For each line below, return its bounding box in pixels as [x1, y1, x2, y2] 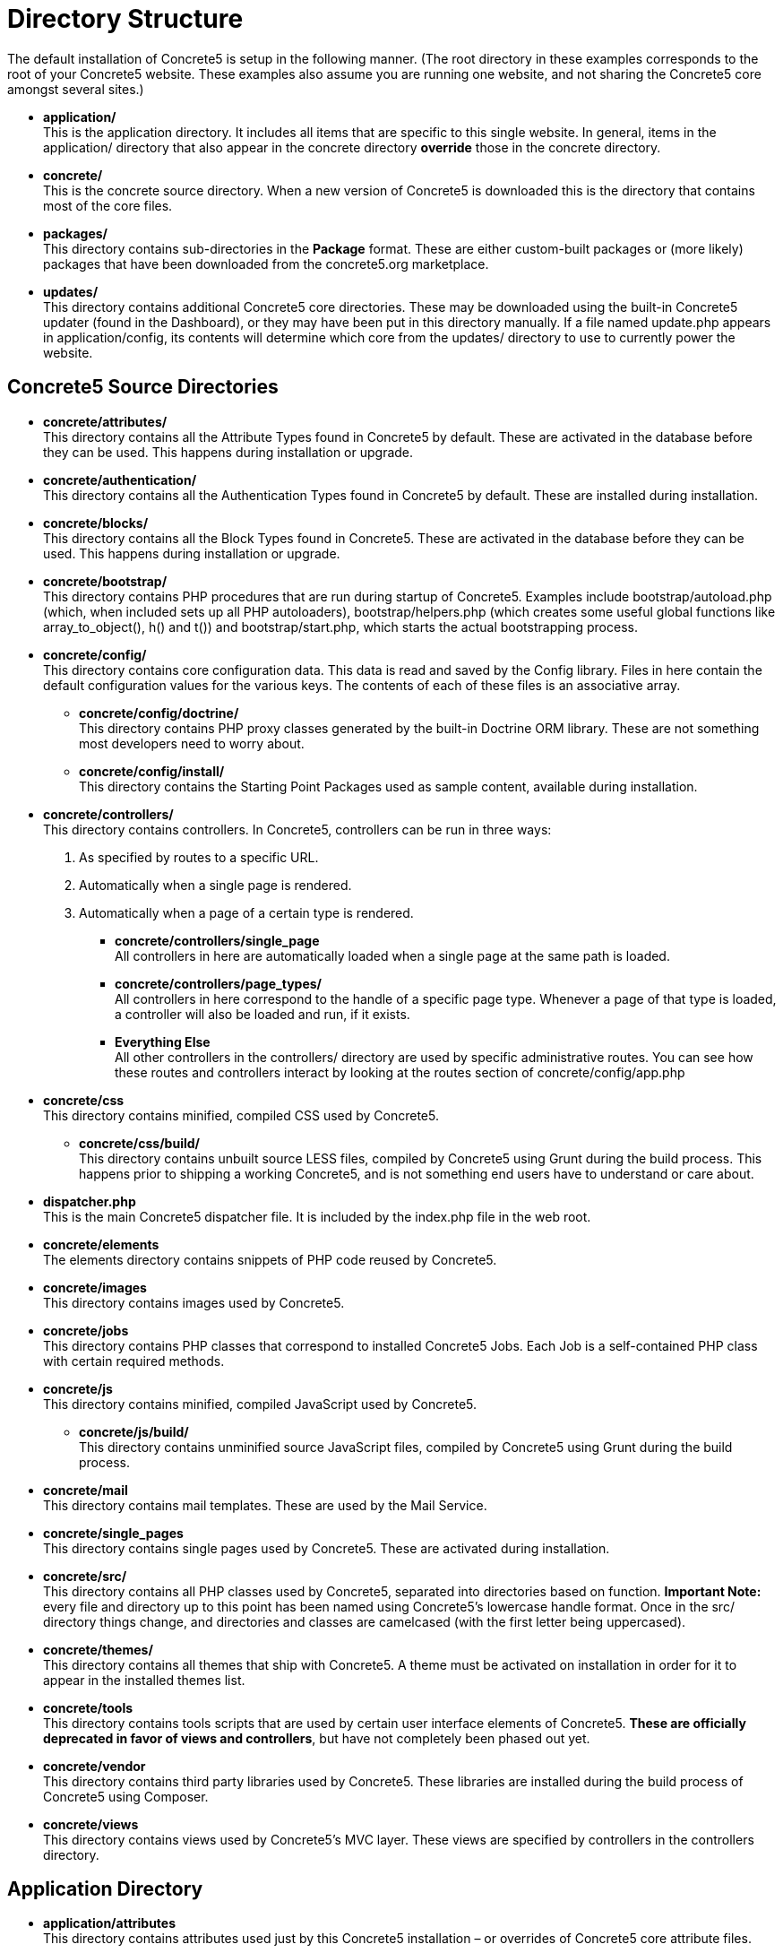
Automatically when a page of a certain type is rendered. [79, 904, 414, 920]
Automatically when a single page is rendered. [79, 877, 352, 893]
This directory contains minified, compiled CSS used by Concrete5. [43, 1107, 439, 1123]
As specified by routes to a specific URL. [79, 849, 319, 865]
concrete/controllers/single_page [115, 932, 320, 948]
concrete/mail [43, 1482, 128, 1498]
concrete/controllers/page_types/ [115, 975, 322, 991]
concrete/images [43, 1279, 147, 1295]
